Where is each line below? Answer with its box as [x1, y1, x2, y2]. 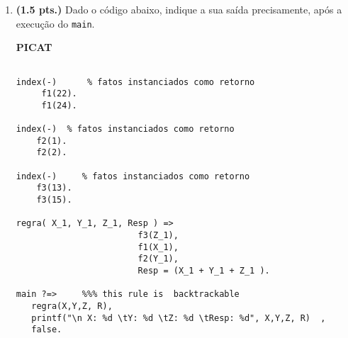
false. [31, 325, 62, 335]
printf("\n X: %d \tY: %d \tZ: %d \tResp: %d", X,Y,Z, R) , [31, 312, 326, 323]
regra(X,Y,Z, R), [31, 300, 113, 311]
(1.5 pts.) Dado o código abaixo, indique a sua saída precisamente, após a [16, 2, 342, 16]
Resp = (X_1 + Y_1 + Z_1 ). [137, 266, 270, 276]
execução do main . [16, 16, 95, 30]
